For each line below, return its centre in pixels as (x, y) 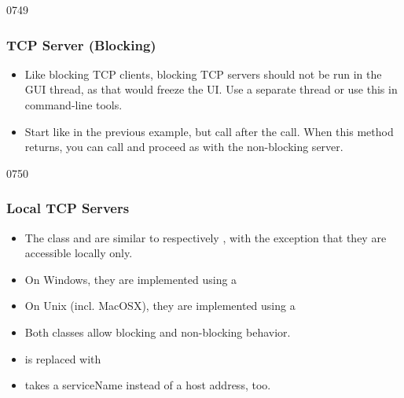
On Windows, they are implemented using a (131, 279)
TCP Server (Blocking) (81, 44)
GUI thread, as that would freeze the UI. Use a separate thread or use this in (211, 89)
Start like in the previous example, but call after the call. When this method (209, 131)
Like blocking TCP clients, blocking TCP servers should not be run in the (203, 74)
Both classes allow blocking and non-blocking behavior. (158, 332)
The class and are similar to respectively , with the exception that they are (206, 237)
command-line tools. (73, 105)
